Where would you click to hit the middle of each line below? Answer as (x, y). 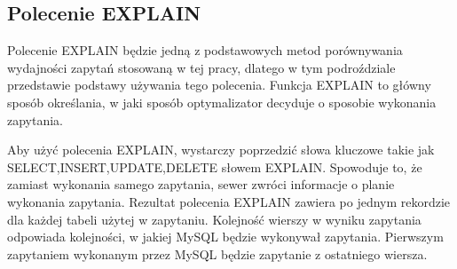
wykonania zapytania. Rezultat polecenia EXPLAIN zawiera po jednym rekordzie (229, 201)
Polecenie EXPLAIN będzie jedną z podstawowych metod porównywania (205, 50)
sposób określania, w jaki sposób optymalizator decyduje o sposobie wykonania (222, 102)
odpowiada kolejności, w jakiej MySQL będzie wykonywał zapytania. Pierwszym (225, 237)
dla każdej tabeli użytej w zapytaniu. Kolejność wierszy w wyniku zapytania (214, 219)
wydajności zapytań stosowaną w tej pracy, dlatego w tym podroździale (201, 67)
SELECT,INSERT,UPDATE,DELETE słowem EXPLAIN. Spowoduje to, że (215, 166)
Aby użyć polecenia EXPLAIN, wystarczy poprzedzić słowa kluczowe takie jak (221, 150)
